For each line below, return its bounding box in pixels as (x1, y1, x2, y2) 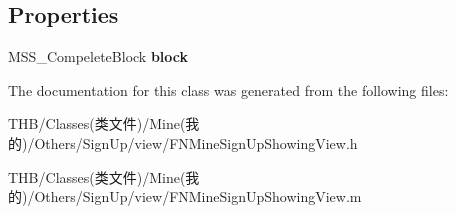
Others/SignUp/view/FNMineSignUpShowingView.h (34, 132, 358, 153)
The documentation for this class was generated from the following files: (8, 79, 449, 100)
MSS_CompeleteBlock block (8, 46, 189, 67)
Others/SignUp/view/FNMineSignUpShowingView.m (34, 186, 362, 207)
